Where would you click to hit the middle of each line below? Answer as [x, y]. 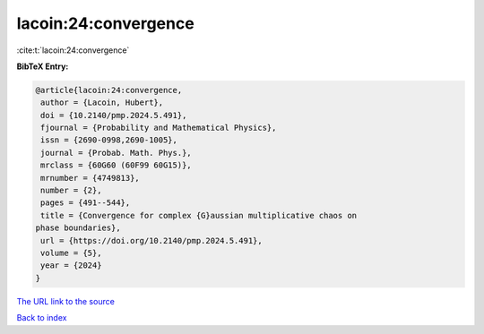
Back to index [42, 318]
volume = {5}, [71, 253]
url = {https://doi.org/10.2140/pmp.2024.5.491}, [152, 240]
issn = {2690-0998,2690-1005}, [109, 140]
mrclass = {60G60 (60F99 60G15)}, [116, 165]
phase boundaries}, [78, 228]
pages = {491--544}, [86, 203]
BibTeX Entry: [43, 66]
